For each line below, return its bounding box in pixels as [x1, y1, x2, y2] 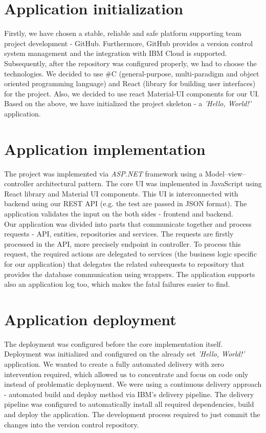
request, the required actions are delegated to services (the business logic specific [4, 248, 257, 259]
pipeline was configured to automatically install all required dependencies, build [4, 399, 254, 409]
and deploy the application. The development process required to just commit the [4, 409, 260, 419]
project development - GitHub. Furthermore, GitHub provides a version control [4, 37, 253, 48]
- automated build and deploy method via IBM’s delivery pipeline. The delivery [4, 388, 254, 399]
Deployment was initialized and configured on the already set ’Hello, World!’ [4, 348, 245, 359]
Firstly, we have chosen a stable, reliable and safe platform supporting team [4, 28, 241, 38]
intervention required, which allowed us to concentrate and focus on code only [4, 368, 249, 379]
